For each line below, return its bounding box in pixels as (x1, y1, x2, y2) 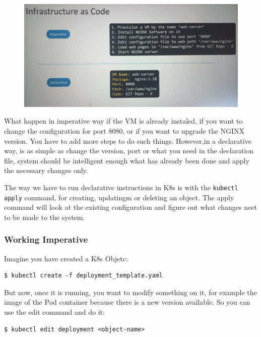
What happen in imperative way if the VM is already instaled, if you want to (4, 116, 243, 126)
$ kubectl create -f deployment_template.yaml (4, 272, 163, 279)
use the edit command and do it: (4, 306, 105, 317)
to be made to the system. (4, 211, 85, 222)
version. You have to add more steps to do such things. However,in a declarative (4, 135, 251, 146)
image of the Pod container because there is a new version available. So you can (4, 297, 250, 307)
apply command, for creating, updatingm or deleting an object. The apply (4, 192, 234, 202)
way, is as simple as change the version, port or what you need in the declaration (4, 145, 254, 156)
